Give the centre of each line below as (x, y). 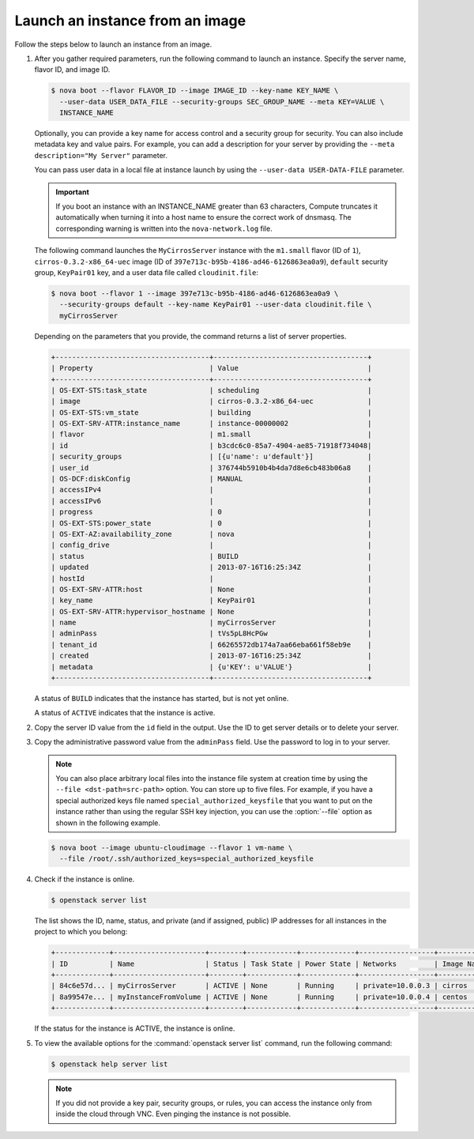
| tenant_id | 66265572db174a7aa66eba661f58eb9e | (211, 645)
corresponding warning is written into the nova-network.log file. (164, 228)
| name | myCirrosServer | (211, 623)
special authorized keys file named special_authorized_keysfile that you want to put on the (214, 800)
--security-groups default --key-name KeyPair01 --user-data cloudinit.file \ (216, 305)
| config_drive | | (211, 545)
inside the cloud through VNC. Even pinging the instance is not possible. (173, 1114)
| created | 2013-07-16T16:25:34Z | (211, 656)
